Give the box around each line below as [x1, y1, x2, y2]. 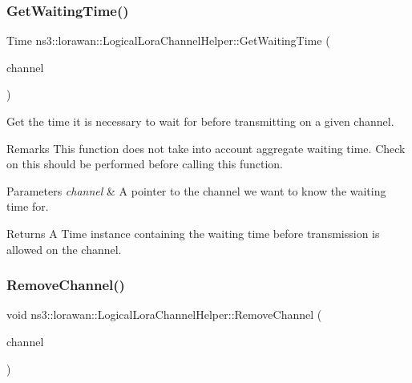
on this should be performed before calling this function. [6, 155, 283, 172]
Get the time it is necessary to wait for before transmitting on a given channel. [6, 113, 394, 129]
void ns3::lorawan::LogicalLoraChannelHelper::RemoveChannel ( [6, 306, 322, 323]
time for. [6, 198, 49, 215]
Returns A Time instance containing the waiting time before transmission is [6, 224, 380, 241]
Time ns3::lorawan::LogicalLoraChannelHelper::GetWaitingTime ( [6, 32, 330, 49]
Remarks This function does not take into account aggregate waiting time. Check [6, 139, 406, 156]
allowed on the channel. [6, 240, 122, 257]
